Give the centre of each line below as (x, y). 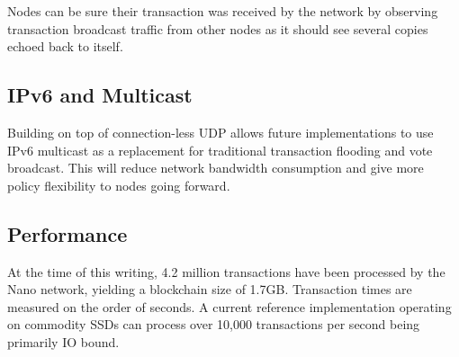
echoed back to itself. (65, 46)
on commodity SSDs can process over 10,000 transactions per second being (214, 324)
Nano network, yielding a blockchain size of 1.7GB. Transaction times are (210, 289)
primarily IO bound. (63, 341)
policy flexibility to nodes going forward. (119, 185)
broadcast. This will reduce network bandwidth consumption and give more (216, 168)
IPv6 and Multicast (100, 95)
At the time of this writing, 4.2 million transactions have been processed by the (226, 271)
